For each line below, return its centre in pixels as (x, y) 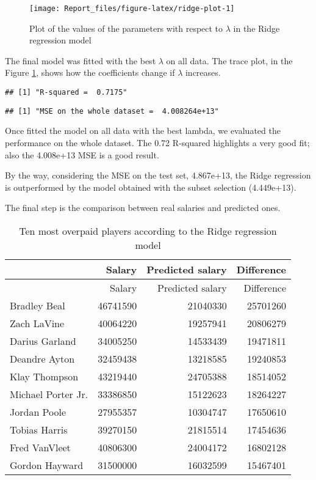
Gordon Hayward (47, 465)
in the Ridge (257, 28)
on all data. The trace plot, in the (229, 60)
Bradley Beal (38, 305)
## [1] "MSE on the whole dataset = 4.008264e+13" (112, 111)
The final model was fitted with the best (81, 60)
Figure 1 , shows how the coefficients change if (90, 72)
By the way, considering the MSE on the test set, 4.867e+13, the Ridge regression (158, 175)
